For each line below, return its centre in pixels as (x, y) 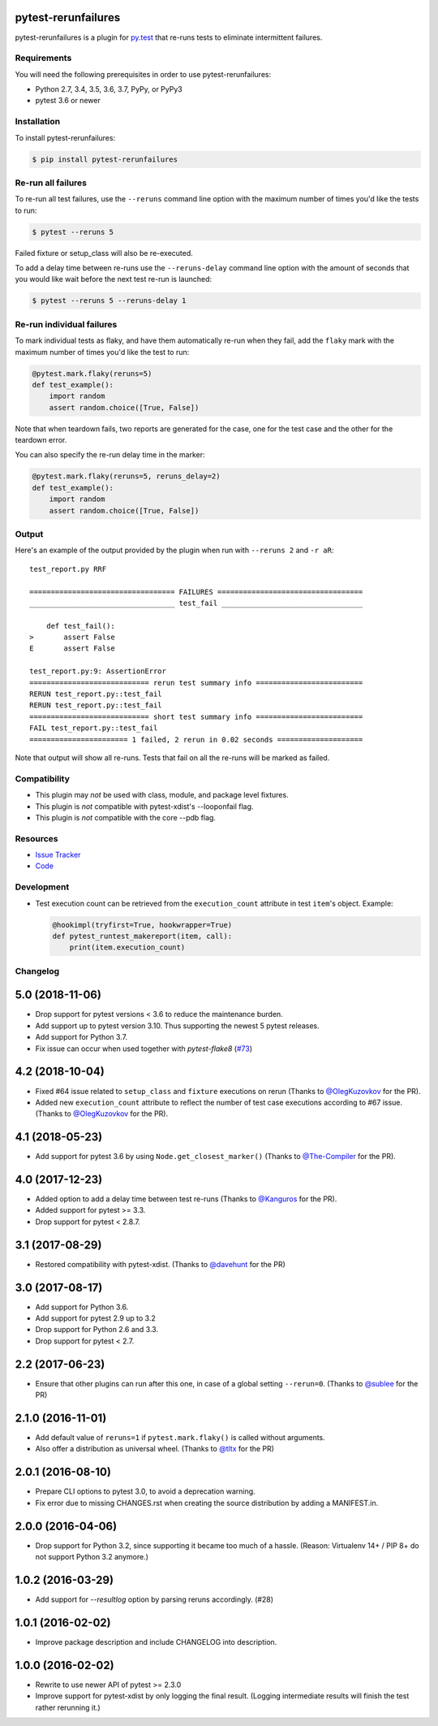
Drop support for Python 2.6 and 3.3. (97, 1330)
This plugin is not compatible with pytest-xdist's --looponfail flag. (144, 806)
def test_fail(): (80, 626)
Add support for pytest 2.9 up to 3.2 (95, 1318)
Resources (36, 838)
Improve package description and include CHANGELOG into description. (156, 1642)
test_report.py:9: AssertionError (98, 671)
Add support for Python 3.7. (82, 1037)
